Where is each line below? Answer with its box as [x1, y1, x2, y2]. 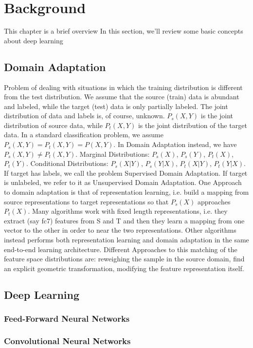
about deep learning [4, 35, 63, 45]
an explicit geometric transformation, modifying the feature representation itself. [4, 263, 244, 273]
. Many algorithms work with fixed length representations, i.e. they [28, 206, 228, 216]
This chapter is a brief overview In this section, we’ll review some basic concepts [4, 26, 243, 36]
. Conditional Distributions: [26, 158, 108, 168]
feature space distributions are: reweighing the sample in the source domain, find [4, 254, 245, 264]
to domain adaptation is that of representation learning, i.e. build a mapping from [4, 187, 249, 197]
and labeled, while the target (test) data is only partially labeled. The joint [4, 101, 228, 111]
